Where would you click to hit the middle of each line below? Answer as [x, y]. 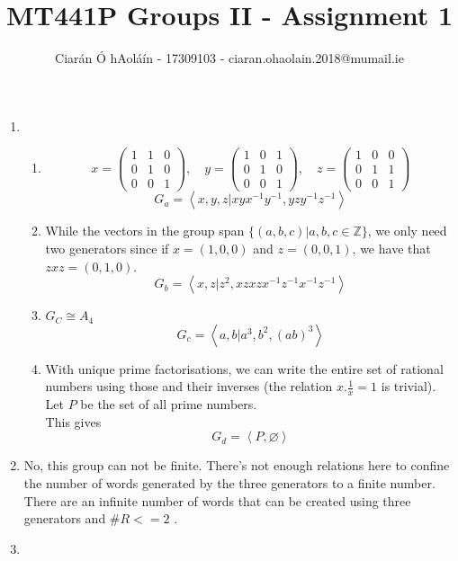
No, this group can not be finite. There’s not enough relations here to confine [237, 465]
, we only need [407, 231]
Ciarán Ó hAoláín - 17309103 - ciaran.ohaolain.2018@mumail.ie [229, 58]
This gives [73, 421]
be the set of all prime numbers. [169, 404]
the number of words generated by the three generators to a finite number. [229, 482]
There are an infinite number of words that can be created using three [217, 500]
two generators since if [107, 249]
